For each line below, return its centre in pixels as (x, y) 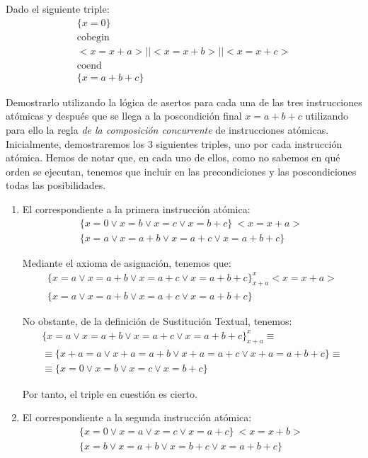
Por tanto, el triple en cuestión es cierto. (110, 393)
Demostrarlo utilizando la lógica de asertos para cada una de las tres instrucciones (184, 102)
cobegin (93, 37)
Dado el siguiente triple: (58, 8)
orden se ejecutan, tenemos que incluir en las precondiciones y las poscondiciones (181, 171)
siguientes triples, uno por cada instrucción (249, 143)
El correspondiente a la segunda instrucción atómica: (137, 417)
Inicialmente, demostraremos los (75, 143)
